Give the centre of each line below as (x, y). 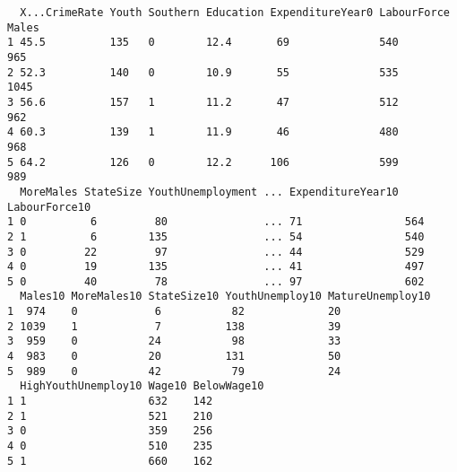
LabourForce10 (49, 207)
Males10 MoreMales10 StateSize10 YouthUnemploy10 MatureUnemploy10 (225, 297)
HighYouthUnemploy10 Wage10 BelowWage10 (142, 386)
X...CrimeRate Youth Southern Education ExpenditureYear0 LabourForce (235, 13)
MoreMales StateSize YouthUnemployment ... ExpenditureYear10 (209, 192)
